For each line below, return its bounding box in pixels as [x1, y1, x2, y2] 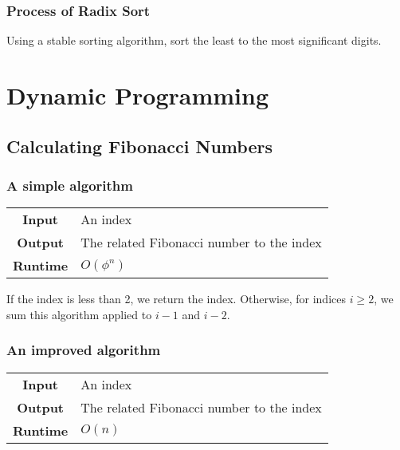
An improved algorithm [6, 340, 161, 360]
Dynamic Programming [6, 79, 269, 111]
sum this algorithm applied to [6, 306, 152, 322]
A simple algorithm [6, 175, 133, 195]
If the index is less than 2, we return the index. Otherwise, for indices [6, 290, 346, 307]
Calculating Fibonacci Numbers [6, 133, 273, 158]
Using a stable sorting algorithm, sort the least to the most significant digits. [6, 32, 382, 49]
